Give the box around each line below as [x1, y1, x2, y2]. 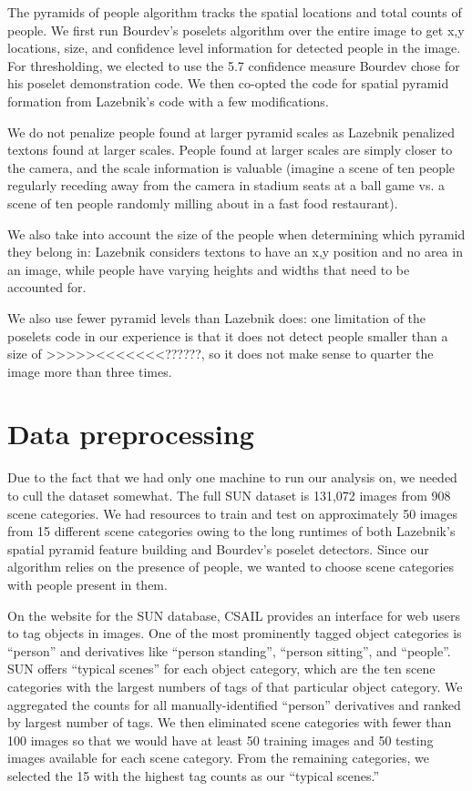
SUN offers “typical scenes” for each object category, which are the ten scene [7, 659, 436, 678]
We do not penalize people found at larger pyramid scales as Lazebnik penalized [7, 122, 455, 141]
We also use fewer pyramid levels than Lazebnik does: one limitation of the [7, 308, 426, 327]
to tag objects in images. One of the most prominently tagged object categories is [7, 624, 462, 643]
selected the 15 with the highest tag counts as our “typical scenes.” [7, 766, 379, 785]
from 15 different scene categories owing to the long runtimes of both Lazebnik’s [7, 522, 456, 541]
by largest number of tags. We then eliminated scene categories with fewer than [7, 713, 452, 732]
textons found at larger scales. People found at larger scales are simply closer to [7, 140, 453, 159]
